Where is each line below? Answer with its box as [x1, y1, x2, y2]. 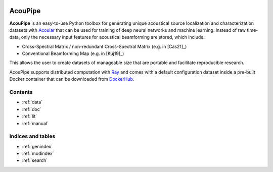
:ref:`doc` [22, 106, 41, 112]
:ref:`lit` [22, 113, 37, 120]
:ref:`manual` [22, 120, 49, 126]
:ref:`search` [22, 157, 48, 163]
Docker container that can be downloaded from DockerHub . [9, 76, 134, 82]
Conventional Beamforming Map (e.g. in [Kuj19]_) [22, 50, 124, 56]
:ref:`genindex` [22, 143, 53, 149]
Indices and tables [9, 133, 56, 140]
